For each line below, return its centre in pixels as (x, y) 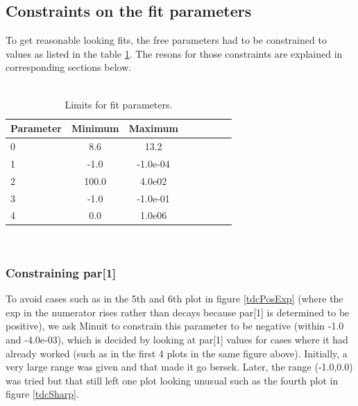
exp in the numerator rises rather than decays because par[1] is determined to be (178, 312)
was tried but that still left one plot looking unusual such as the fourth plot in (172, 380)
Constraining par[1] (61, 273)
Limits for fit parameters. (119, 104)
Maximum (153, 128)
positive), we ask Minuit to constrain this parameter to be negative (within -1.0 (175, 326)
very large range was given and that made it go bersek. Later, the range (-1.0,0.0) (179, 367)
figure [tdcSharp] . (42, 394)
